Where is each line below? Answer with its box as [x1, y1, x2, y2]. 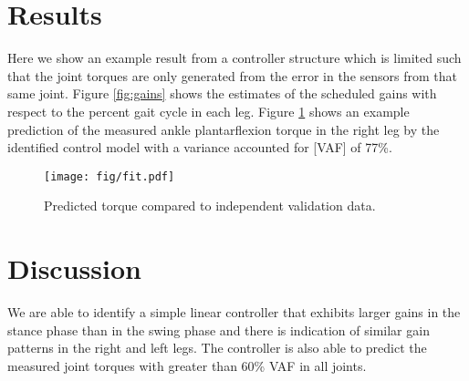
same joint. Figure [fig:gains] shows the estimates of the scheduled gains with [7, 84, 437, 103]
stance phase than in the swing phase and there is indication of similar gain [7, 320, 430, 339]
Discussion [7, 250, 141, 287]
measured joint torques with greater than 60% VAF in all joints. [7, 355, 367, 375]
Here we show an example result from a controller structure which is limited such [7, 48, 462, 67]
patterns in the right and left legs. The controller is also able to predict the [7, 338, 427, 357]
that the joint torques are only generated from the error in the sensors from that [7, 66, 457, 85]
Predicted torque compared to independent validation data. [44, 196, 376, 215]
